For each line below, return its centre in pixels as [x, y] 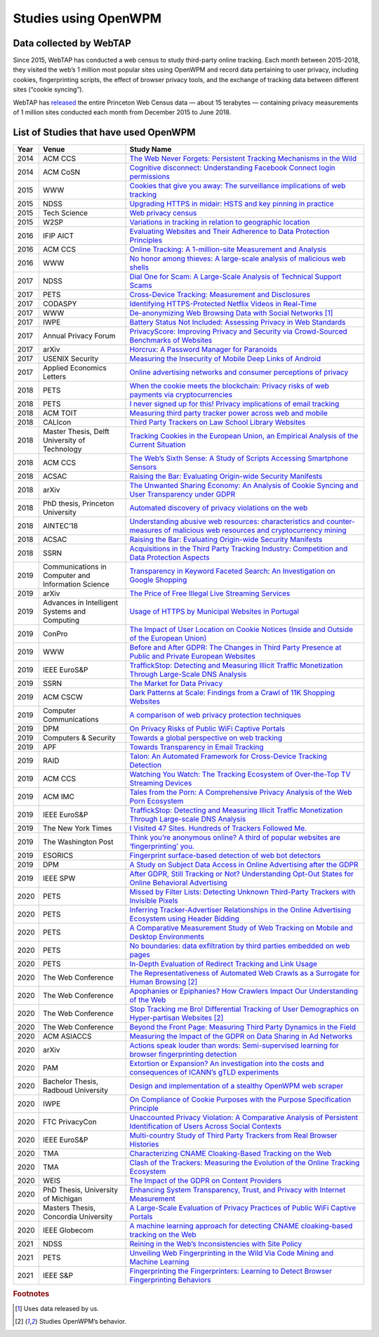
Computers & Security [79, 737]
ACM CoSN [61, 172]
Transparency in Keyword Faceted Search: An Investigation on [232, 571]
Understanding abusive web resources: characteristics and [227, 521]
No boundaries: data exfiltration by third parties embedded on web [240, 946]
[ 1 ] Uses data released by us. [57, 1308]
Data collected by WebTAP [72, 43]
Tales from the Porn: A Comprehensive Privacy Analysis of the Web [241, 792]
